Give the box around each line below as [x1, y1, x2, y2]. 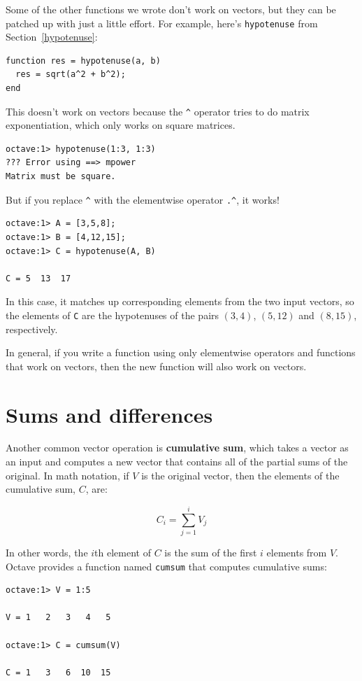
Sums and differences [6, 400, 213, 428]
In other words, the [6, 545, 88, 559]
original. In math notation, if [6, 468, 129, 482]
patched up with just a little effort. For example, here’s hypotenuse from [6, 15, 318, 30]
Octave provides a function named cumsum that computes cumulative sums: [6, 559, 327, 573]
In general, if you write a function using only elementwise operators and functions [6, 345, 356, 360]
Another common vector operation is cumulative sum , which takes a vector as [6, 440, 349, 455]
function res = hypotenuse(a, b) [6, 55, 161, 66]
